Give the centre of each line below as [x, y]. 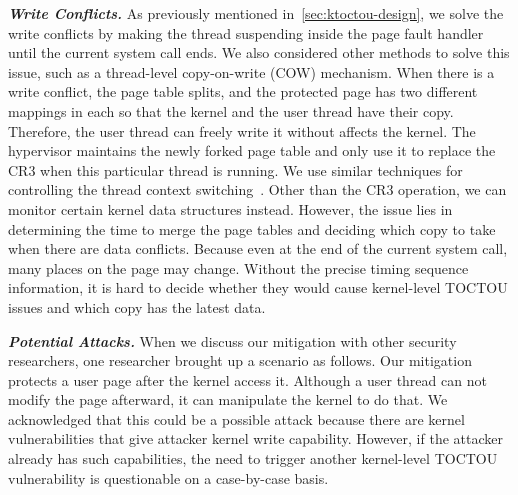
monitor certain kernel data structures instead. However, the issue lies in [230, 208]
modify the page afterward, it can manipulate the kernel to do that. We [228, 399]
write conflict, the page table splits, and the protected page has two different [243, 91]
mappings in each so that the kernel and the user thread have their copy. [231, 110]
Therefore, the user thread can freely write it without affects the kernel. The [242, 130]
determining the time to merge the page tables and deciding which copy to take [252, 228]
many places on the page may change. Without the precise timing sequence [238, 267]
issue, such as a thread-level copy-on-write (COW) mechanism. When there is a [251, 71]
